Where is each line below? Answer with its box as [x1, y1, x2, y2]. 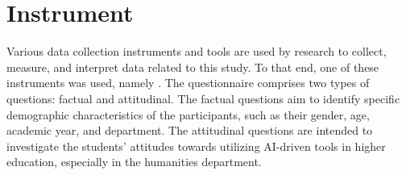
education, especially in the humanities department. [6, 153, 262, 170]
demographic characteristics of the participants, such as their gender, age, [6, 106, 370, 123]
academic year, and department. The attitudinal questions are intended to [6, 122, 373, 139]
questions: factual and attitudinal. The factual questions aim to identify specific [6, 90, 400, 106]
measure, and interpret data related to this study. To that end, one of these [6, 58, 379, 75]
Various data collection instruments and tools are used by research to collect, [6, 43, 387, 60]
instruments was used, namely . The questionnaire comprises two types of [6, 74, 370, 91]
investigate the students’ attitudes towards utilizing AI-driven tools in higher [6, 137, 386, 154]
